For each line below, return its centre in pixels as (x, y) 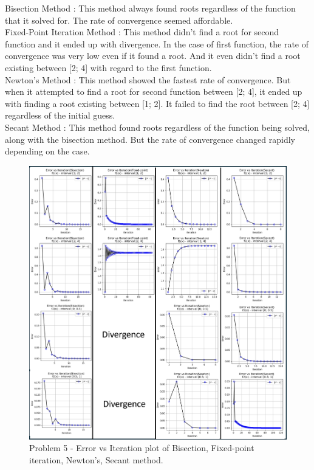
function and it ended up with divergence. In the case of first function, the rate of (157, 43)
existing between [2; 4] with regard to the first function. (108, 67)
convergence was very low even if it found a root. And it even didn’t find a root (153, 56)
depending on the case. (47, 151)
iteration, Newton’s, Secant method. (96, 459)
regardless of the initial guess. (60, 115)
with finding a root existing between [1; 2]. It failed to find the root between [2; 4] (157, 103)
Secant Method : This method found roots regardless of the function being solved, (157, 127)
